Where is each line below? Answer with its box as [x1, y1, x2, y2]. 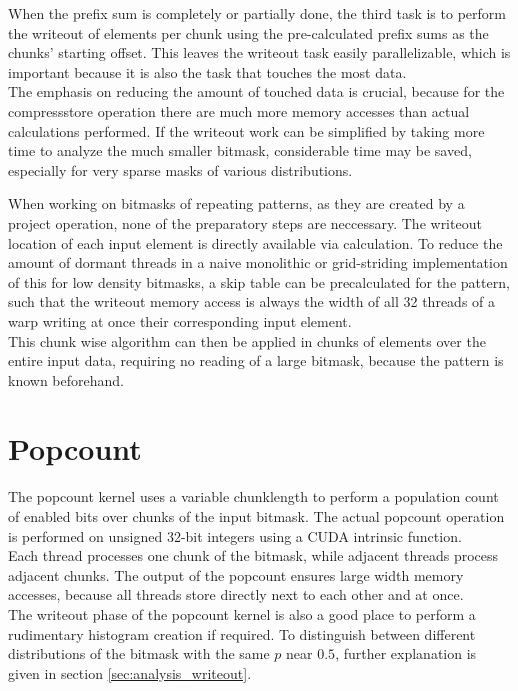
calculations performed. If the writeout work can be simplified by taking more [8, 120, 485, 141]
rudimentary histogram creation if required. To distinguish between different [8, 623, 476, 644]
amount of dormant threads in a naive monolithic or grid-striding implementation [8, 252, 508, 273]
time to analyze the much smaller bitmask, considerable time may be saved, [8, 140, 472, 161]
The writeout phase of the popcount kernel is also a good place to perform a [8, 603, 476, 624]
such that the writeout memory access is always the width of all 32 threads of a [8, 291, 496, 312]
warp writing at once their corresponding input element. [8, 310, 352, 331]
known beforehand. [8, 369, 124, 390]
